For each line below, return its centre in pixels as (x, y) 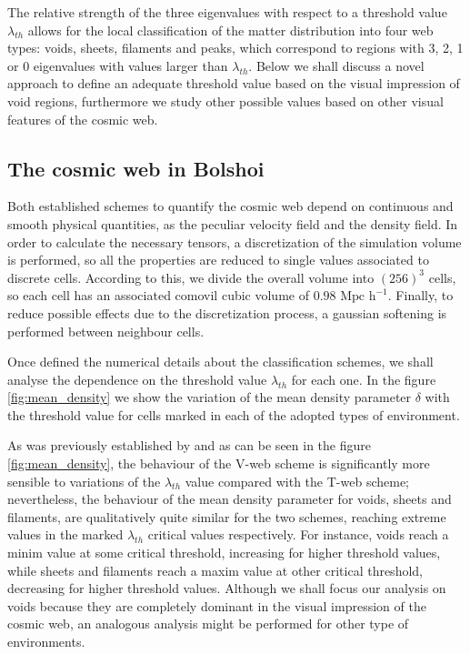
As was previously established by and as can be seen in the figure (189, 445)
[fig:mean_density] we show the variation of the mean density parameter (210, 397)
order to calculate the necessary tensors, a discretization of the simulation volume (235, 241)
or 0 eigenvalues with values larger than (118, 65)
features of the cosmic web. (83, 119)
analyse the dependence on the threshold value (137, 379)
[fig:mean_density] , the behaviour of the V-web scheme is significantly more (219, 463)
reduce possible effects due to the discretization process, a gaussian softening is (227, 312)
